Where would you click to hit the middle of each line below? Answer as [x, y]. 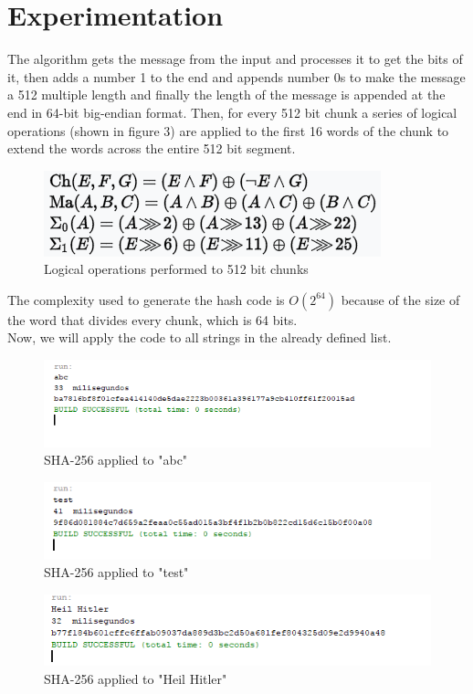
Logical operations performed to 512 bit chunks [176, 269]
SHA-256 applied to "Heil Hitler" [136, 679]
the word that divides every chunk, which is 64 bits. [152, 319]
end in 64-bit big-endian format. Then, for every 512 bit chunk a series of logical [232, 112]
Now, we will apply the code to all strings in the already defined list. [200, 337]
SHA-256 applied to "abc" [116, 460]
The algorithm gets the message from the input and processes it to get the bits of [235, 59]
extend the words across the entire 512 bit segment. [152, 148]
